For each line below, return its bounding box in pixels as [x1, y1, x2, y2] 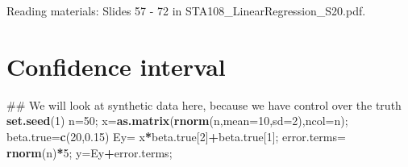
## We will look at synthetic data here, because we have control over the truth [6, 96, 402, 113]
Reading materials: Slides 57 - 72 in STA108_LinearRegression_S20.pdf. [6, 2, 366, 19]
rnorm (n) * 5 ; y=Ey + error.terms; [6, 144, 173, 161]
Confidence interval [6, 49, 226, 82]
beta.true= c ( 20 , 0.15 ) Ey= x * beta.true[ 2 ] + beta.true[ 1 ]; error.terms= [6, 127, 346, 144]
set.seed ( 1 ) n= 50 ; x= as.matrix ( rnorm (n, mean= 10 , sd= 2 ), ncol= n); [6, 112, 348, 129]
